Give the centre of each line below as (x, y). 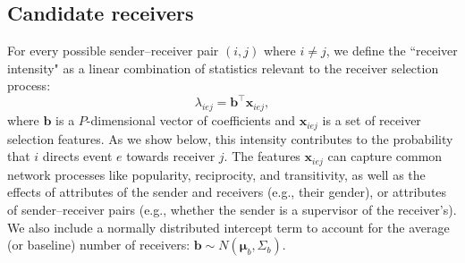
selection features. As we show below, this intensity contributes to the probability (230, 138)
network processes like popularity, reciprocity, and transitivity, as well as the (216, 174)
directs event (77, 156)
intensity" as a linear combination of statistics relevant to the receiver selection (223, 68)
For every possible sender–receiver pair (113, 51)
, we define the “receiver (392, 51)
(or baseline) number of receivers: (99, 245)
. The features (262, 156)
